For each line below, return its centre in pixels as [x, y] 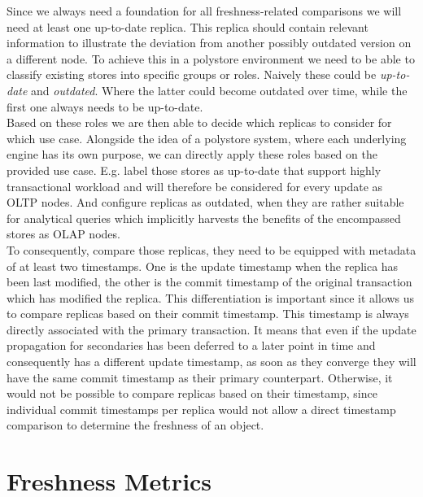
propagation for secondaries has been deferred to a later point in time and [191, 345]
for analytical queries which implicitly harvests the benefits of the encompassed [204, 218]
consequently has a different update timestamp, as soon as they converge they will [211, 362]
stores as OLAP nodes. [63, 234]
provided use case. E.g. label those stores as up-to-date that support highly [194, 170]
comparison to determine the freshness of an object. [135, 425]
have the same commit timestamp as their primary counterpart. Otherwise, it [200, 377]
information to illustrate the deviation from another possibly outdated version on [209, 43]
